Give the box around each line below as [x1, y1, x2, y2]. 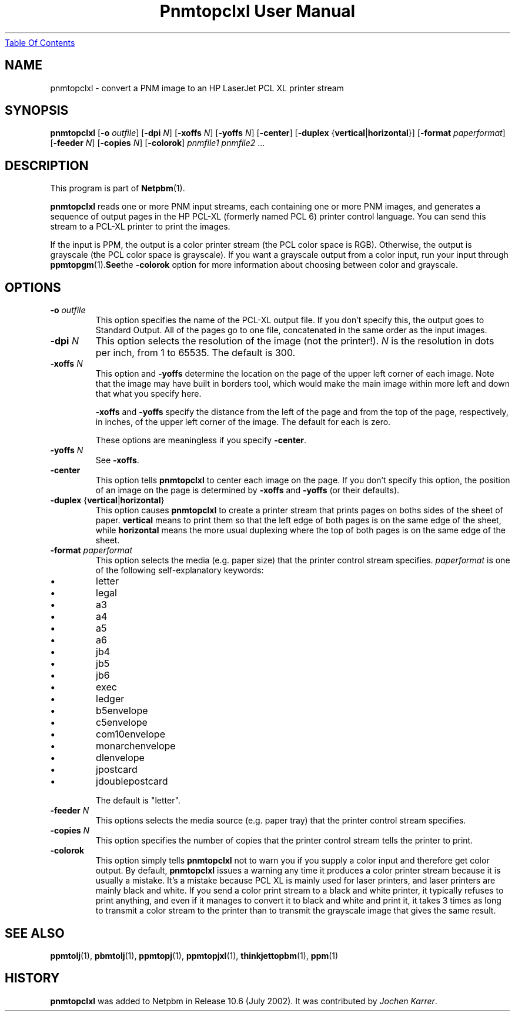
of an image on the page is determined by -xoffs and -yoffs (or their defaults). [95, 485, 400, 496]
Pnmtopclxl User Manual [159, 1, 356, 21]
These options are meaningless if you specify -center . [95, 435, 307, 446]
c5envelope [96, 716, 148, 729]
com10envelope [96, 728, 165, 741]
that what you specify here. [95, 389, 202, 399]
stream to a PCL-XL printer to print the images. [50, 221, 230, 232]
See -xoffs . [95, 455, 139, 466]
